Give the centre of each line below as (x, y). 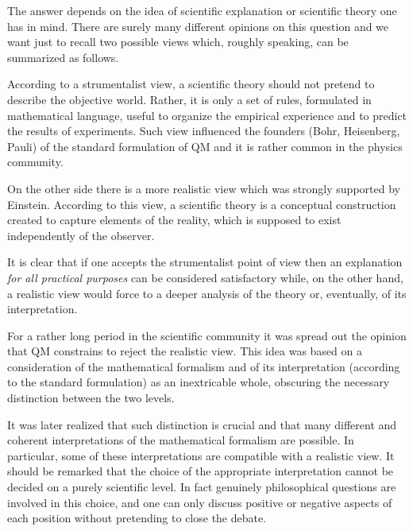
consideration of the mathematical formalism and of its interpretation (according (204, 366)
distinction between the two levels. (91, 398)
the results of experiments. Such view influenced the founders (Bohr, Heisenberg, (204, 131)
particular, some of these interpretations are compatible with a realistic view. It (201, 455)
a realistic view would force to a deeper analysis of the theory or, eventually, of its (207, 293)
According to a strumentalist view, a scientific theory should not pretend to (191, 84)
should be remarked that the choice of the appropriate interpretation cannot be (201, 471)
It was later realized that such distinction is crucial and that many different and (202, 424)
